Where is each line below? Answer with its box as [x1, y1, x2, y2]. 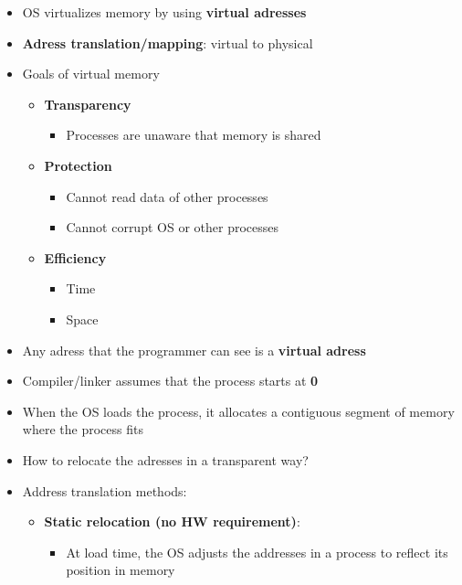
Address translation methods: [22, 481, 187, 500]
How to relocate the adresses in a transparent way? [22, 450, 309, 469]
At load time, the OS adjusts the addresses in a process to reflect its [66, 542, 448, 561]
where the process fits [22, 420, 143, 439]
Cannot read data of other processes [66, 186, 268, 206]
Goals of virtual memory [22, 64, 160, 83]
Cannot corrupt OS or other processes [66, 218, 278, 237]
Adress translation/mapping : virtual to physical [22, 33, 313, 52]
